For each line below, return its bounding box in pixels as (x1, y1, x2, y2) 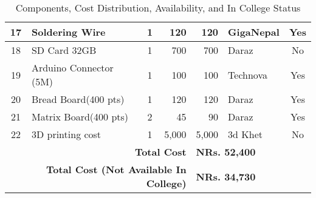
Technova (228, 67, 267, 82)
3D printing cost (31, 127, 101, 141)
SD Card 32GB (31, 43, 97, 57)
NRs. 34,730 (196, 169, 256, 183)
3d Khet (228, 127, 263, 141)
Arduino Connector (31, 61, 114, 74)
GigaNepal (228, 25, 280, 39)
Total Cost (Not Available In (46, 162, 187, 176)
